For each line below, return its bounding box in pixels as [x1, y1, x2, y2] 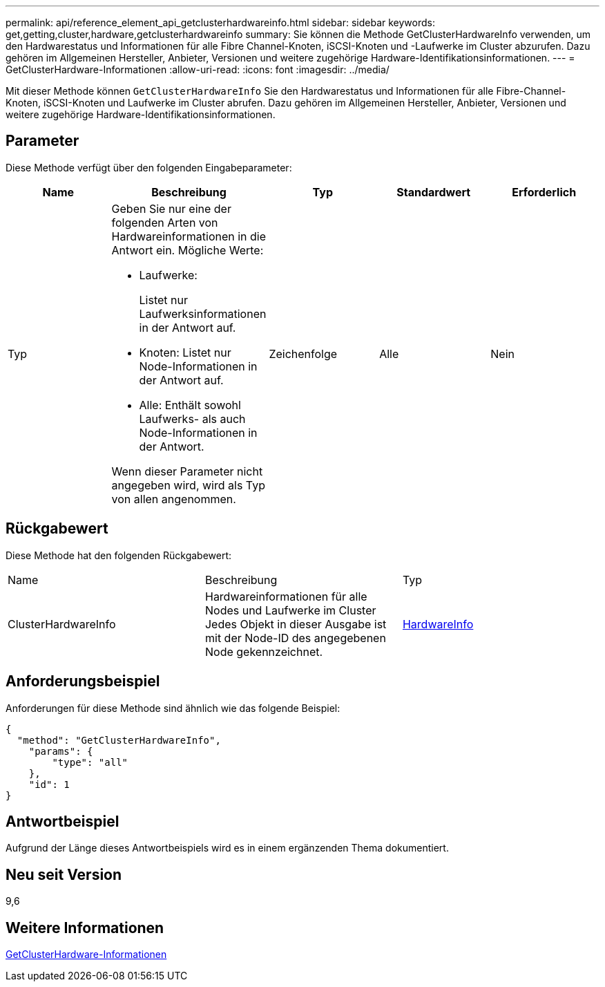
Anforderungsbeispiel [6, 673, 160, 690]
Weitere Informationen [6, 919, 164, 937]
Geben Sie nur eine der [111, 201, 231, 216]
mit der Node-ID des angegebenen [204, 630, 386, 645]
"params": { [28, 745, 93, 757]
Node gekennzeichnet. [204, 644, 323, 659]
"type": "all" [52, 756, 128, 768]
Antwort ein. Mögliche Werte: [111, 243, 264, 257]
